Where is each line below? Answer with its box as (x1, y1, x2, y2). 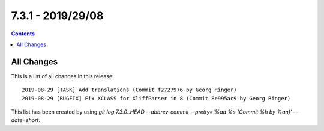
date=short (11, 117, 39, 124)
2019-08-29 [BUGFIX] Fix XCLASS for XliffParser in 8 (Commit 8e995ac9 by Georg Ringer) (22, 95, 291, 102)
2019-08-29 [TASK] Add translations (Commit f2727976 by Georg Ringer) (22, 87, 237, 93)
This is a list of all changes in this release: (11, 72, 114, 79)
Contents (11, 30, 35, 37)
